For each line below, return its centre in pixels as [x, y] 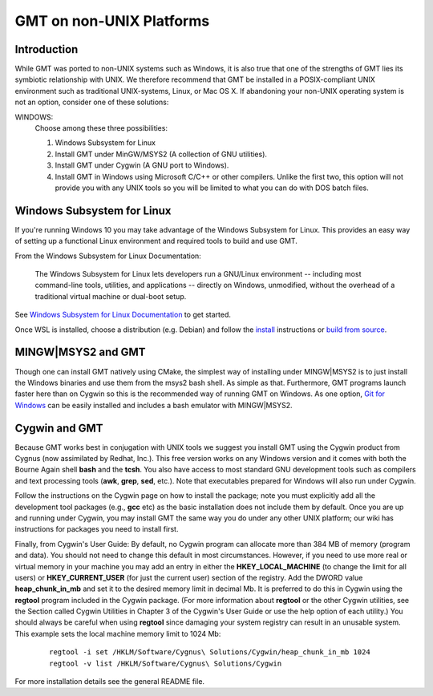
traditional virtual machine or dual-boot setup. [111, 296]
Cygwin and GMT [59, 428]
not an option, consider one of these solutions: [92, 102]
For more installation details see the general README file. [109, 682]
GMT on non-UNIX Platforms [112, 21]
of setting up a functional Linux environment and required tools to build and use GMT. [156, 241]
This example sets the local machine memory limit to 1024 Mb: [118, 633]
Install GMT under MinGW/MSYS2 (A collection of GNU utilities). [161, 154]
